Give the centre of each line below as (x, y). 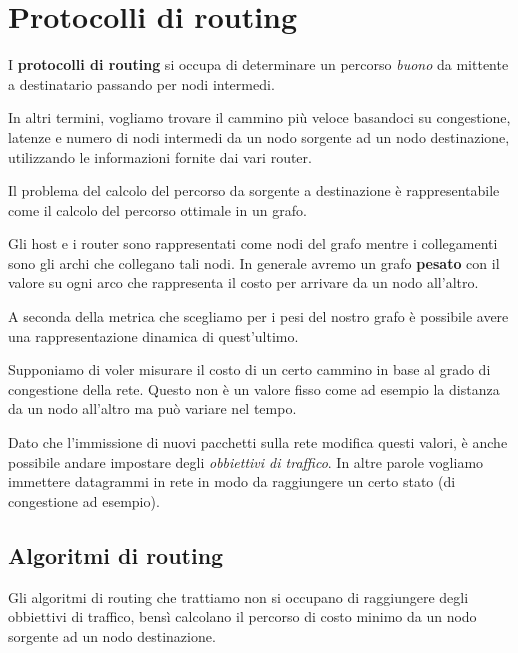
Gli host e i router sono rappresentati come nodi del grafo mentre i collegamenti (253, 243)
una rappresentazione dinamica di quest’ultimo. (153, 335)
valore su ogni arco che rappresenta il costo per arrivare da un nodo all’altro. (243, 282)
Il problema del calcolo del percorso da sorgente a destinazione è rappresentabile (254, 190)
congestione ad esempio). (84, 500)
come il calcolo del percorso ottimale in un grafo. (157, 209)
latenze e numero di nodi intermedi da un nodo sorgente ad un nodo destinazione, (259, 136)
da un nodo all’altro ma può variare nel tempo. (152, 408)
